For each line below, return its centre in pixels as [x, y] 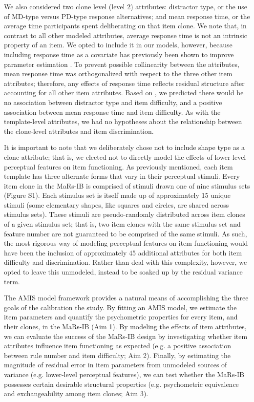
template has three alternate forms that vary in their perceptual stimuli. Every [122, 176]
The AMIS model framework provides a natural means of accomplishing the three [126, 298]
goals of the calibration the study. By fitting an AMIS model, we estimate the [120, 307]
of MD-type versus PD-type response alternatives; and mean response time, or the [127, 16]
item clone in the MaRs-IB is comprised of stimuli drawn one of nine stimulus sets [127, 185]
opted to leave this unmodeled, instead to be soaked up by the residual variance [123, 272]
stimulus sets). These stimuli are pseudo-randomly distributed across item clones [125, 214]
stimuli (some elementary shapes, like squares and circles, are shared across [116, 204]
